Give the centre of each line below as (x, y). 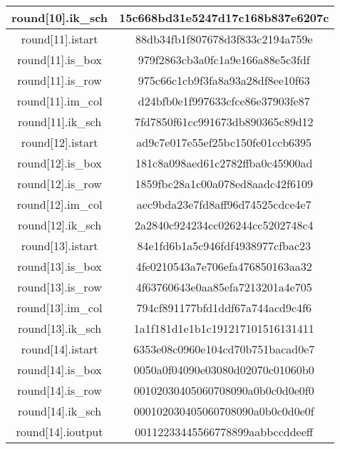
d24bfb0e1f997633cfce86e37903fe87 (224, 101)
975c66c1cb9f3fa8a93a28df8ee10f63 (224, 80)
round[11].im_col (60, 101)
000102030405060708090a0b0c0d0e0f (224, 411)
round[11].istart (60, 39)
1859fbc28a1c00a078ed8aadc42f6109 (224, 184)
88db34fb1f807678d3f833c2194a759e (224, 39)
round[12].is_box (60, 163)
